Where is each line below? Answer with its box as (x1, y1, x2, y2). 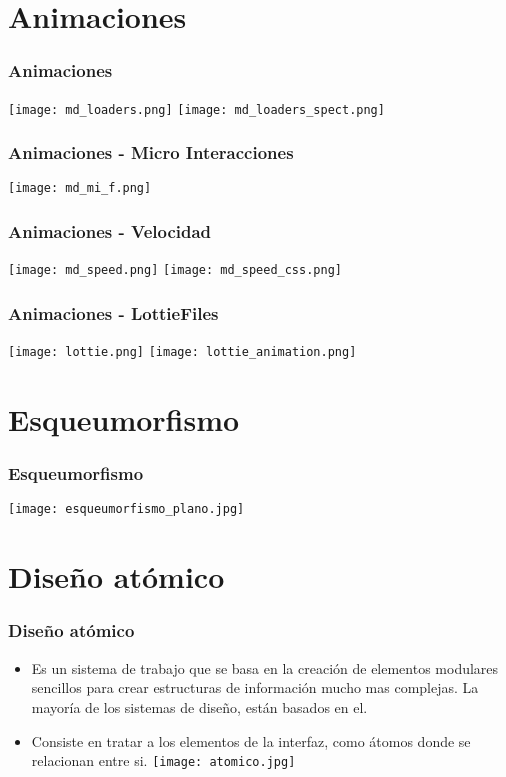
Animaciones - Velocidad (8, 219, 212, 244)
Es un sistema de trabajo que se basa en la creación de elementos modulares (31, 657, 499, 678)
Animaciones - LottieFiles (8, 300, 219, 325)
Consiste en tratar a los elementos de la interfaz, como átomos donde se (31, 730, 471, 751)
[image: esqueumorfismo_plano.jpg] (8, 502, 245, 517)
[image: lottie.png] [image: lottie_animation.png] (8, 345, 357, 360)
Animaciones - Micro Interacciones (8, 140, 294, 165)
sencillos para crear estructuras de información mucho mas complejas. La (31, 677, 479, 698)
